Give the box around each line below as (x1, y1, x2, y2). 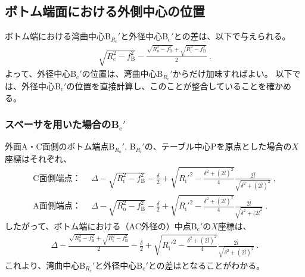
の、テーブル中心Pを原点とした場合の (144, 140, 292, 152)
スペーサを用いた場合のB (5, 117, 119, 132)
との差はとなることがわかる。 (148, 259, 265, 271)
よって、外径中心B (5, 67, 77, 80)
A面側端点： (33, 202, 81, 211)
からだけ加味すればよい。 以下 (172, 67, 292, 80)
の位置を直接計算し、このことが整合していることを (66, 79, 267, 92)
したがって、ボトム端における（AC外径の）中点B (5, 219, 197, 232)
